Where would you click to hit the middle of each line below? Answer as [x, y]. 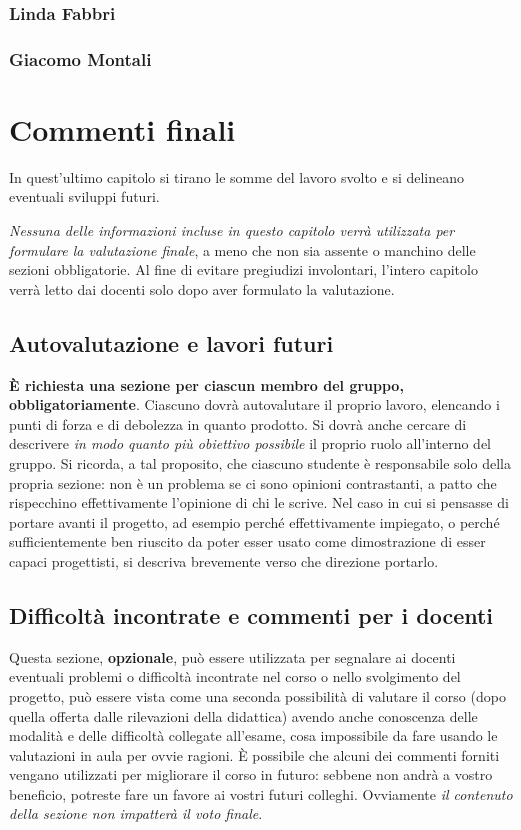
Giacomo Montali [80, 58]
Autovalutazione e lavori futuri [171, 342]
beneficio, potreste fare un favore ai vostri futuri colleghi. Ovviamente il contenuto [261, 793]
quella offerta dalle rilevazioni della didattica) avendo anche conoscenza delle [243, 715]
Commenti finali [122, 128]
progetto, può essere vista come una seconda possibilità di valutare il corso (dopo [257, 695]
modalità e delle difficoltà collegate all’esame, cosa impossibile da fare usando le [253, 735]
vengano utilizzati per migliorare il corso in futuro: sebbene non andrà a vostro [251, 774]
